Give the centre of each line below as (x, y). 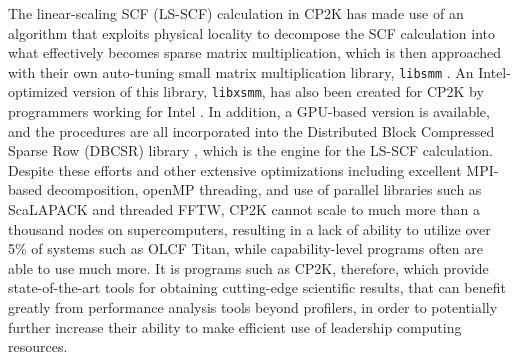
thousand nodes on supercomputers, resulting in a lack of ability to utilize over (249, 228)
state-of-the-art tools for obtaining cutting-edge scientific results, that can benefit (257, 287)
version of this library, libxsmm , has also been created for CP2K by (278, 91)
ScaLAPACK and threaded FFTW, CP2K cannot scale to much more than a (244, 209)
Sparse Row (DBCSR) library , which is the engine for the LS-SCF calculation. (250, 150)
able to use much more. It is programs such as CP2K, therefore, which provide (248, 267)
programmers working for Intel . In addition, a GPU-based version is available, (249, 111)
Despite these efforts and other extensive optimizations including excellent (235, 169)
